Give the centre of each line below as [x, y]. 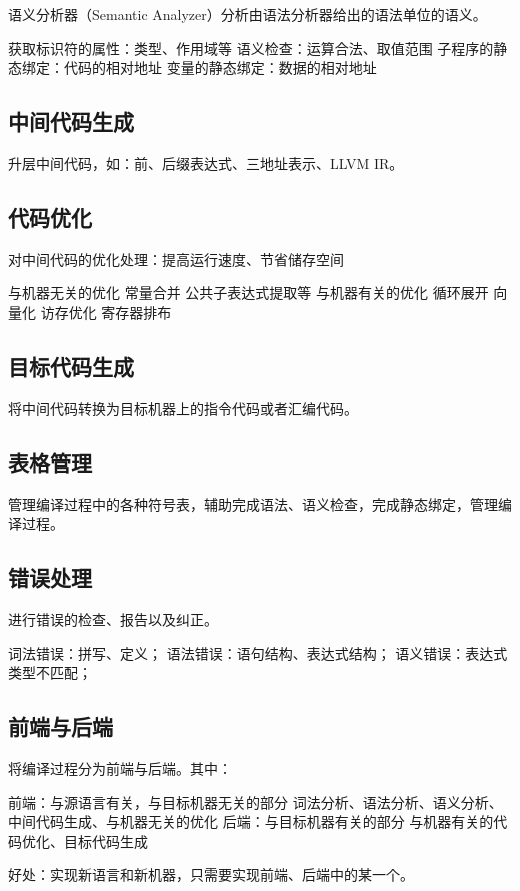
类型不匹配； [50, 672]
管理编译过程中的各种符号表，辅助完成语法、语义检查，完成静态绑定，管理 [253, 503]
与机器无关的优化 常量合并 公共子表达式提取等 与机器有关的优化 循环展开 [248, 292]
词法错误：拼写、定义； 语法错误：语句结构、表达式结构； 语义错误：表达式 [258, 652]
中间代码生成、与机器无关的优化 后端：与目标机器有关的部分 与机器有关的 [251, 821]
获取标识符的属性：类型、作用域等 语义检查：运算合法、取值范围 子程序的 [251, 47]
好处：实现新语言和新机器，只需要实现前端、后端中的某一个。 [211, 874]
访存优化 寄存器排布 [106, 311]
